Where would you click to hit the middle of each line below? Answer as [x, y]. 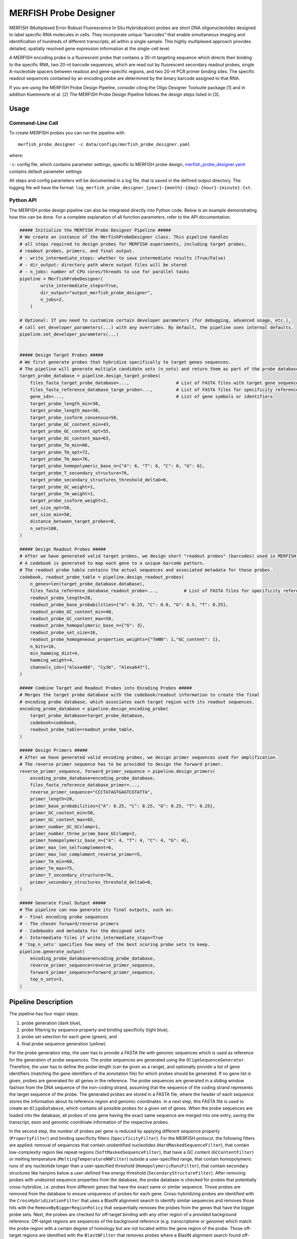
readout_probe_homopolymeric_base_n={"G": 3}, [88, 625]
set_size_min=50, [51, 515]
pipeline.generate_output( [52, 951]
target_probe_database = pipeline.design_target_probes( [90, 376]
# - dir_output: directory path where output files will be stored [103, 265]
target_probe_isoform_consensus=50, [74, 417]
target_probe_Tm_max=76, [60, 459]
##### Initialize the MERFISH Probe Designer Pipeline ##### [95, 230]
